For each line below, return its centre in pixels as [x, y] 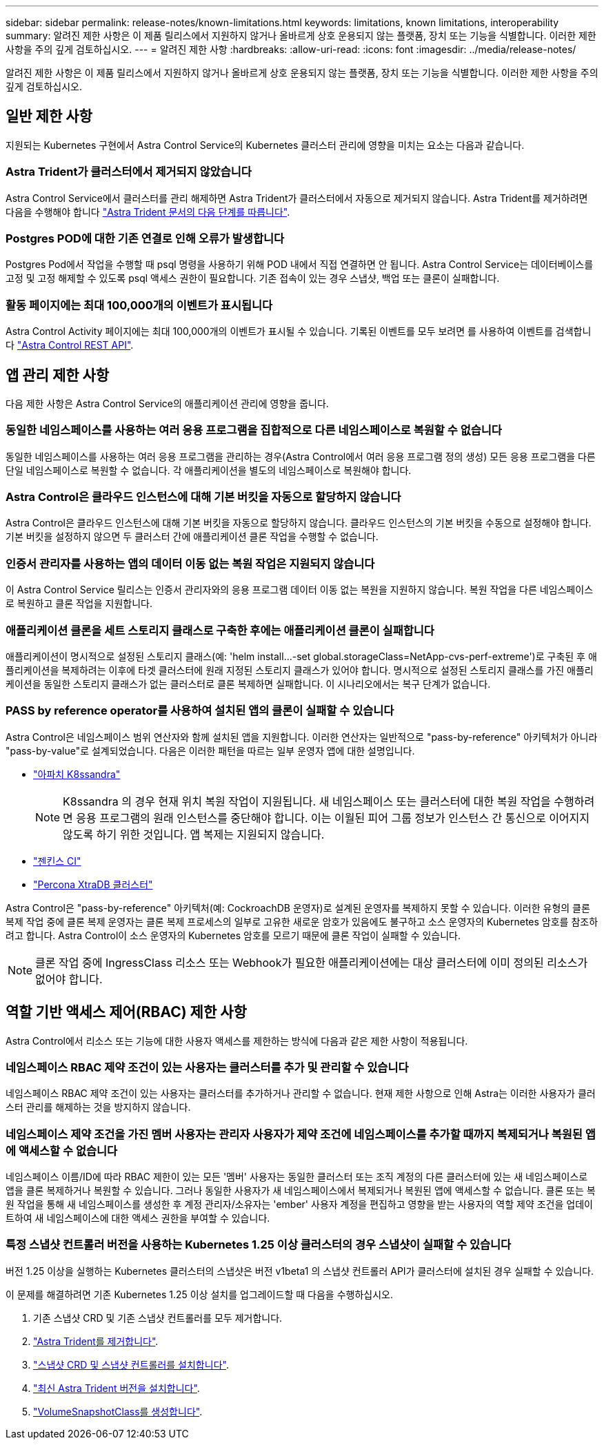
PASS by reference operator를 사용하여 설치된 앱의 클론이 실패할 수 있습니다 [200, 711]
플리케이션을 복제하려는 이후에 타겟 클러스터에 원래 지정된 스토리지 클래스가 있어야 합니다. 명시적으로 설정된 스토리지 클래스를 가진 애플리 [300, 670]
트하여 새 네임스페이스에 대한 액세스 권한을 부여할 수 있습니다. [138, 1218]
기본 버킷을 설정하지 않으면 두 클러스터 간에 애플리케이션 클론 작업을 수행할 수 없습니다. [192, 537]
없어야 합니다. [69, 979]
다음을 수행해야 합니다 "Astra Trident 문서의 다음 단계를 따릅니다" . [148, 212]
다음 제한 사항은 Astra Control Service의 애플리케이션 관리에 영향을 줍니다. [167, 403]
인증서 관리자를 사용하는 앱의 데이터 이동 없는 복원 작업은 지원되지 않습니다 [190, 563]
